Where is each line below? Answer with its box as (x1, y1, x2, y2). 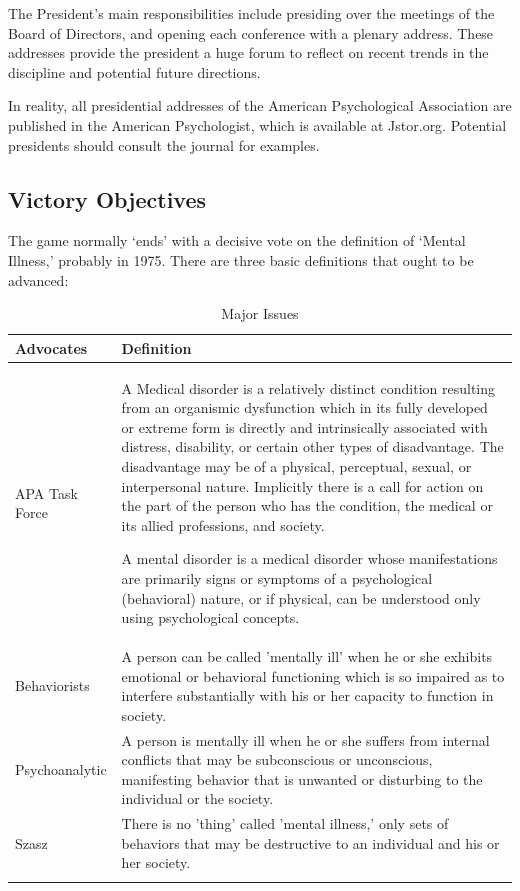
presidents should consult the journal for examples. (8, 134, 320, 155)
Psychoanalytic (15, 758, 107, 779)
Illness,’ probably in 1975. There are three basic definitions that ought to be (8, 249, 474, 270)
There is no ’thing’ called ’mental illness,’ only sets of (121, 813, 449, 834)
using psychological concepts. (121, 607, 300, 628)
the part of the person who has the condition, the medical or (121, 495, 493, 516)
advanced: (8, 269, 69, 290)
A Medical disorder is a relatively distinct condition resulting (121, 377, 496, 398)
